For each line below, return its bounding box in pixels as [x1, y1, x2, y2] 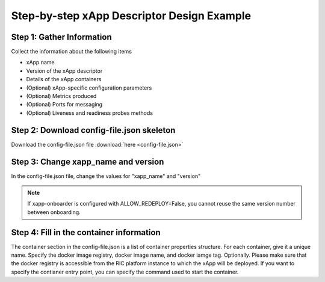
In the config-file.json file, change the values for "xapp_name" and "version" [11, 172, 201, 180]
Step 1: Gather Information [11, 32, 112, 42]
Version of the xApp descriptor [26, 67, 103, 75]
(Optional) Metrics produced [26, 93, 97, 100]
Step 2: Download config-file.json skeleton [11, 125, 176, 135]
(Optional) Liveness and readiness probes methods [26, 109, 153, 117]
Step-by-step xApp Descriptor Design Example [11, 9, 252, 22]
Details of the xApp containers [26, 76, 102, 83]
